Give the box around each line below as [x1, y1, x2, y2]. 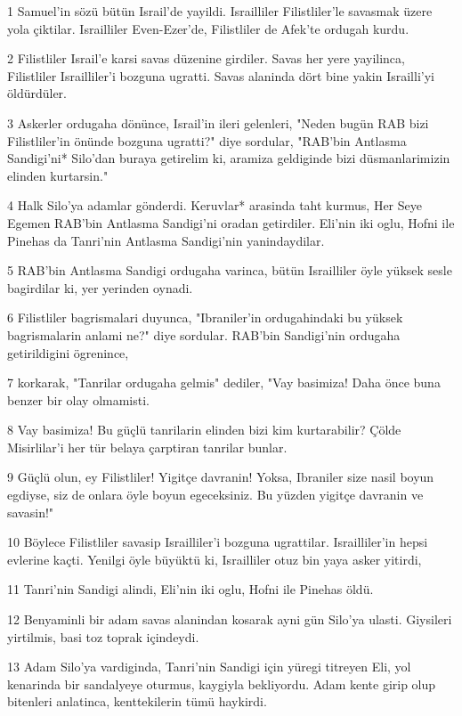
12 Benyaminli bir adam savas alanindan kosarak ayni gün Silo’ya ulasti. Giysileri [7, 610, 452, 629]
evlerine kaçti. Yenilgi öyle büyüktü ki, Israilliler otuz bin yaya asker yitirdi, [7, 549, 422, 568]
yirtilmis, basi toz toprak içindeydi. [7, 627, 199, 646]
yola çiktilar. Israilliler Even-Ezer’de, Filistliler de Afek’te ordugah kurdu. [7, 19, 409, 37]
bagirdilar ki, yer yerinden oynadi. [7, 278, 193, 297]
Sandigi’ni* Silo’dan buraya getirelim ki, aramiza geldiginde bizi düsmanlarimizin [7, 149, 450, 167]
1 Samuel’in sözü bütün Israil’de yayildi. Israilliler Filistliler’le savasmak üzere [7, 2, 433, 20]
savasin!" [7, 502, 54, 521]
